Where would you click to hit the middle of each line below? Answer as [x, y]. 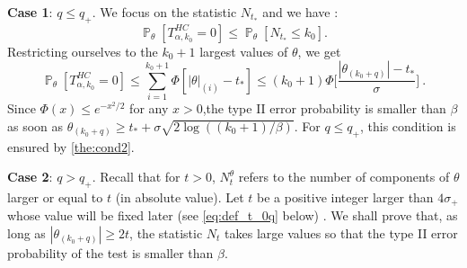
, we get [319, 51]
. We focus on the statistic [164, 12]
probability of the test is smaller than [110, 252]
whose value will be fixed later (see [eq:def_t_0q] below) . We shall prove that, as [233, 215]
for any [149, 108]
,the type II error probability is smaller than [324, 108]
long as [26, 232]
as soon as [35, 125]
